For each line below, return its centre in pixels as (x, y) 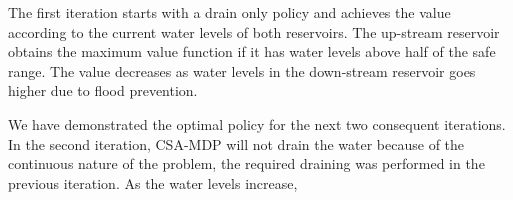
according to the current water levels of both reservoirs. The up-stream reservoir (254, 31)
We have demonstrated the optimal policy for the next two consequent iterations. (257, 123)
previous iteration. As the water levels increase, (153, 182)
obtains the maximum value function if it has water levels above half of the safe (252, 51)
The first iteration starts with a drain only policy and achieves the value (229, 12)
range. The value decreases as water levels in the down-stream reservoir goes (242, 70)
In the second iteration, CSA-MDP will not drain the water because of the (236, 143)
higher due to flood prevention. (103, 90)
